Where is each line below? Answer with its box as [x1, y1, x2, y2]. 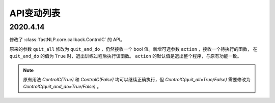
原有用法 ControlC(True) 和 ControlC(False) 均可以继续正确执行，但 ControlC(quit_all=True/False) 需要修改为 [23, 76, 251, 82]
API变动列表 [9, 8, 61, 19]
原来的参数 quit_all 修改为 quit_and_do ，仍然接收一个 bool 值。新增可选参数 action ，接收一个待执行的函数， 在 [9, 46, 258, 52]
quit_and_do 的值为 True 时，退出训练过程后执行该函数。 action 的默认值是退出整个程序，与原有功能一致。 [9, 53, 242, 59]
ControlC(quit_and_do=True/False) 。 [23, 84, 102, 90]
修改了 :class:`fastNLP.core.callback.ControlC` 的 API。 [9, 37, 125, 43]
